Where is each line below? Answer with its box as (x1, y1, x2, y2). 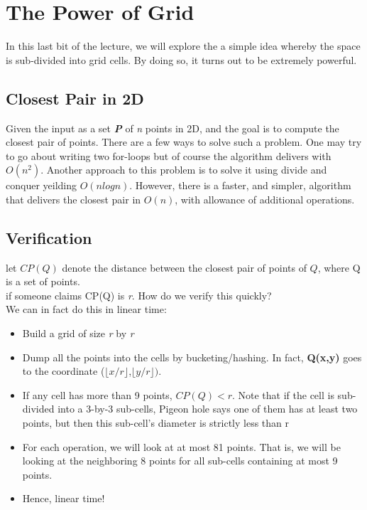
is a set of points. (6, 274, 80, 289)
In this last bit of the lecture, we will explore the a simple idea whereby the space (6, 38, 361, 53)
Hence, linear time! (22, 491, 105, 506)
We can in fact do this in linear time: (6, 302, 167, 317)
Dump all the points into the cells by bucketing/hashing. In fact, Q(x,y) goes (22, 349, 362, 364)
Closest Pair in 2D (6, 87, 144, 109)
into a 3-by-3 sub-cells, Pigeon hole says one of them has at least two (57, 401, 358, 416)
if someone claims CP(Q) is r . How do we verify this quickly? (6, 287, 272, 302)
